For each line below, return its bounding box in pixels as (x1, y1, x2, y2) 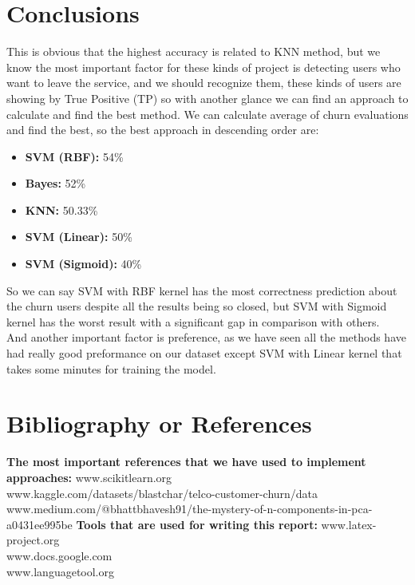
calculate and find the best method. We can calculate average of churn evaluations (6, 105, 409, 122)
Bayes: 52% (25, 175, 86, 192)
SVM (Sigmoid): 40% (25, 255, 142, 272)
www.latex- (321, 516, 377, 532)
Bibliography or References (6, 407, 312, 440)
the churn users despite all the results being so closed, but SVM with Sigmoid (6, 298, 387, 314)
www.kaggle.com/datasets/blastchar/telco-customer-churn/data (6, 484, 318, 501)
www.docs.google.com (6, 547, 113, 563)
